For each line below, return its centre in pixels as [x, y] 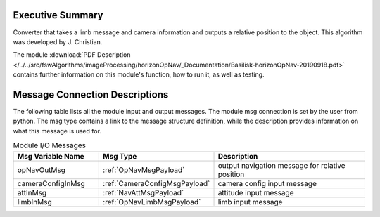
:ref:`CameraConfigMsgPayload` [157, 183]
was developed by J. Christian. [58, 41]
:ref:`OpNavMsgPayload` [144, 170]
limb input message [250, 202]
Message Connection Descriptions [91, 94]
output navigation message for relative [281, 165]
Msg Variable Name [51, 156]
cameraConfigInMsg [51, 183]
